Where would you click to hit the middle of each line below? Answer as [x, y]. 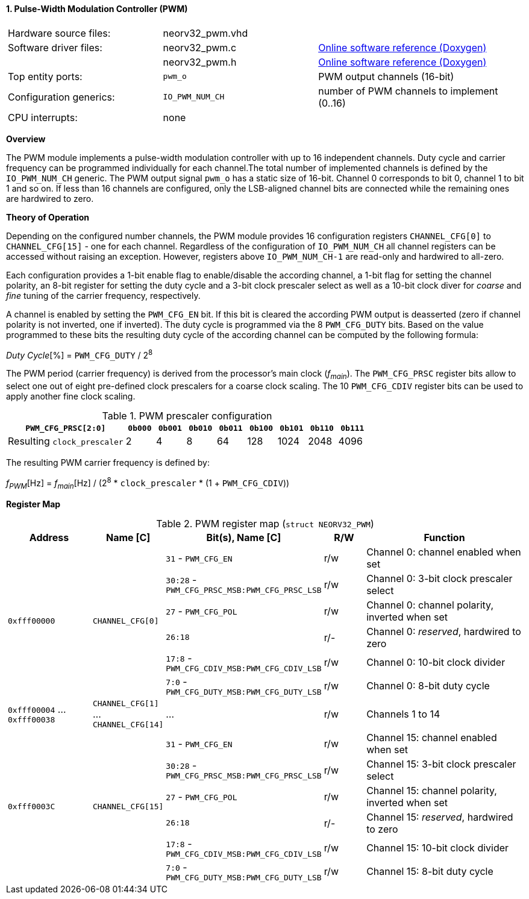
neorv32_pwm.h [200, 62]
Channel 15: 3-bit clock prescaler [441, 764]
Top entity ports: [45, 76]
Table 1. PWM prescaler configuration [187, 416]
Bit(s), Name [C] [244, 537]
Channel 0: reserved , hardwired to [444, 631]
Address [49, 537]
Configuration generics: [61, 97]
